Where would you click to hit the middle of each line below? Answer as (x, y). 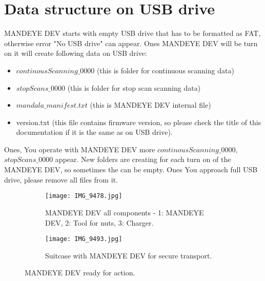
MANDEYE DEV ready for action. (80, 273)
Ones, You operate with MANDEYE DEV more (80, 149)
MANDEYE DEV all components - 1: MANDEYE (125, 212)
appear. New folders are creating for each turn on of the (143, 159)
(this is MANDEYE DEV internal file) (150, 105)
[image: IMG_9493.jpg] (84, 239)
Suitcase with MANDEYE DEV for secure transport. (129, 255)
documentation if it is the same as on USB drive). (94, 132)
